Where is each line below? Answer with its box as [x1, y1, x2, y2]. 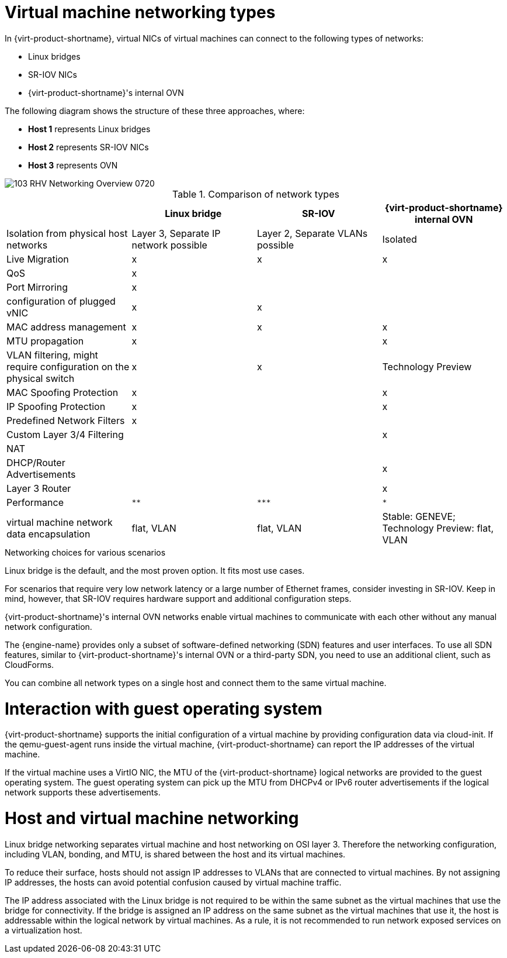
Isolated [382, 233, 417, 245]
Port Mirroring [6, 281, 68, 293]
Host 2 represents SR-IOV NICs [28, 142, 149, 152]
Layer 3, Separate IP [131, 227, 221, 239]
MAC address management [6, 321, 126, 333]
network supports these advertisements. [5, 787, 161, 798]
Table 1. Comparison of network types [172, 188, 339, 200]
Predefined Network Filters [6, 414, 125, 426]
